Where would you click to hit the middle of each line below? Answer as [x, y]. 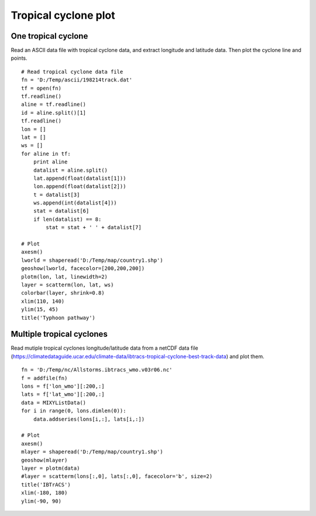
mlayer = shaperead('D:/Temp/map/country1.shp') [92, 452]
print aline [50, 162]
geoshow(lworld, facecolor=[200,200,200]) [83, 269]
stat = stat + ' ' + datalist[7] [94, 228]
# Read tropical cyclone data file [72, 71]
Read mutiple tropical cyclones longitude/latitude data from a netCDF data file [104, 348]
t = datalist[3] [56, 194]
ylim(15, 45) [40, 310]
